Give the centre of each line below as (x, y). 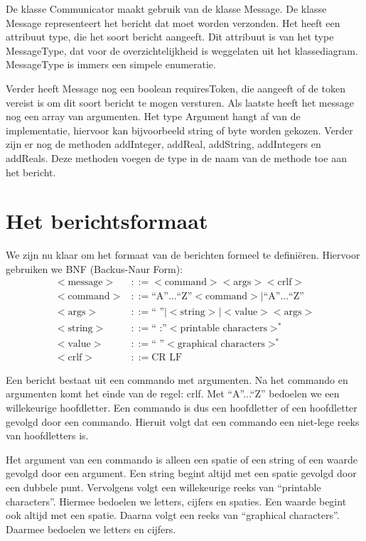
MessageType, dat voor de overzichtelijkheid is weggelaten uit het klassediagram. (182, 50)
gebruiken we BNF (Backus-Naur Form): (95, 268)
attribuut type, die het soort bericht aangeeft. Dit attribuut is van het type (170, 37)
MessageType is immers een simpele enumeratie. (111, 64)
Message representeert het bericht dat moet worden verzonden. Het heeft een (173, 22)
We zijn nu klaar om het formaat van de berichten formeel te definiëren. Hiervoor (183, 255)
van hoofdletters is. (47, 435)
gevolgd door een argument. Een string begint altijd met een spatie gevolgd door (181, 473)
